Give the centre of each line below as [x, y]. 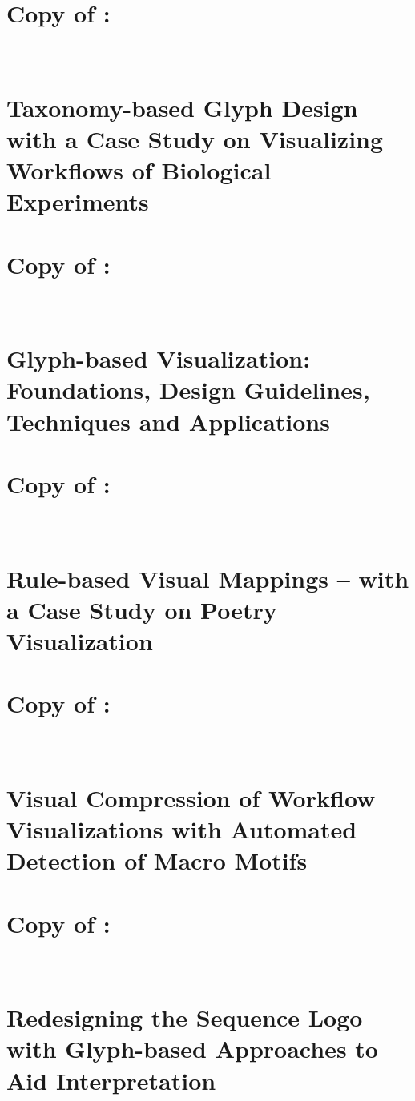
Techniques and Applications [168, 421]
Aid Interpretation [111, 1080]
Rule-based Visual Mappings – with [208, 578]
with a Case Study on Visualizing [195, 138]
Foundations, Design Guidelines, [188, 390]
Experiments [78, 201]
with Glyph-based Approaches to [192, 1049]
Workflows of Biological [139, 170]
